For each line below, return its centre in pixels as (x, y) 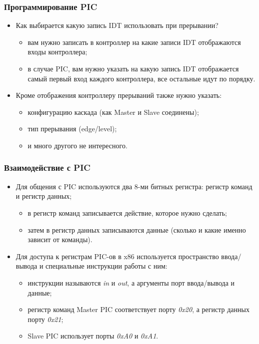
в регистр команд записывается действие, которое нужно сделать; (127, 212)
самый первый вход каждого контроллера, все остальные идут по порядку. (141, 78)
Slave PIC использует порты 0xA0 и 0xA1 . (93, 336)
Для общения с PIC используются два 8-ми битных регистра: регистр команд (134, 186)
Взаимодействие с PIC (47, 168)
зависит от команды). (60, 239)
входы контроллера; (57, 52)
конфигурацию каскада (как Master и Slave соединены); (113, 112)
